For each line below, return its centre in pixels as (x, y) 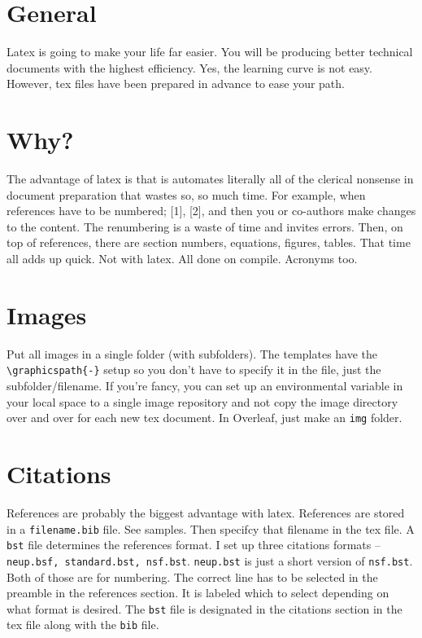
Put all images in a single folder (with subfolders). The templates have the (192, 353)
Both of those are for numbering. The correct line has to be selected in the (192, 576)
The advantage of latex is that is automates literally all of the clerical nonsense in (210, 179)
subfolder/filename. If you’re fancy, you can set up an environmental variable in (205, 385)
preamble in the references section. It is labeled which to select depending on (198, 593)
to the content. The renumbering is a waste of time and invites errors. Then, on (205, 226)
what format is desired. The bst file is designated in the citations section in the (204, 608)
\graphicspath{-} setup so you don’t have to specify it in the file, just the (194, 370)
